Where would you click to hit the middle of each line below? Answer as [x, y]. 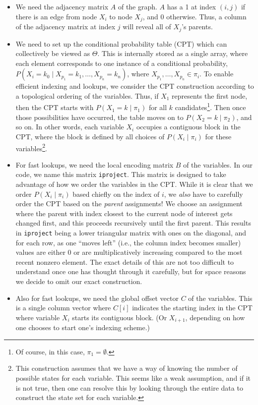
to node [121, 16]
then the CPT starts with [55, 107]
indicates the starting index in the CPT [192, 308]
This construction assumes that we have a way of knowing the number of [127, 368]
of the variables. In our [218, 164]
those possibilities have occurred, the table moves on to [99, 117]
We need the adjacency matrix [62, 6]
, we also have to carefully [203, 194]
